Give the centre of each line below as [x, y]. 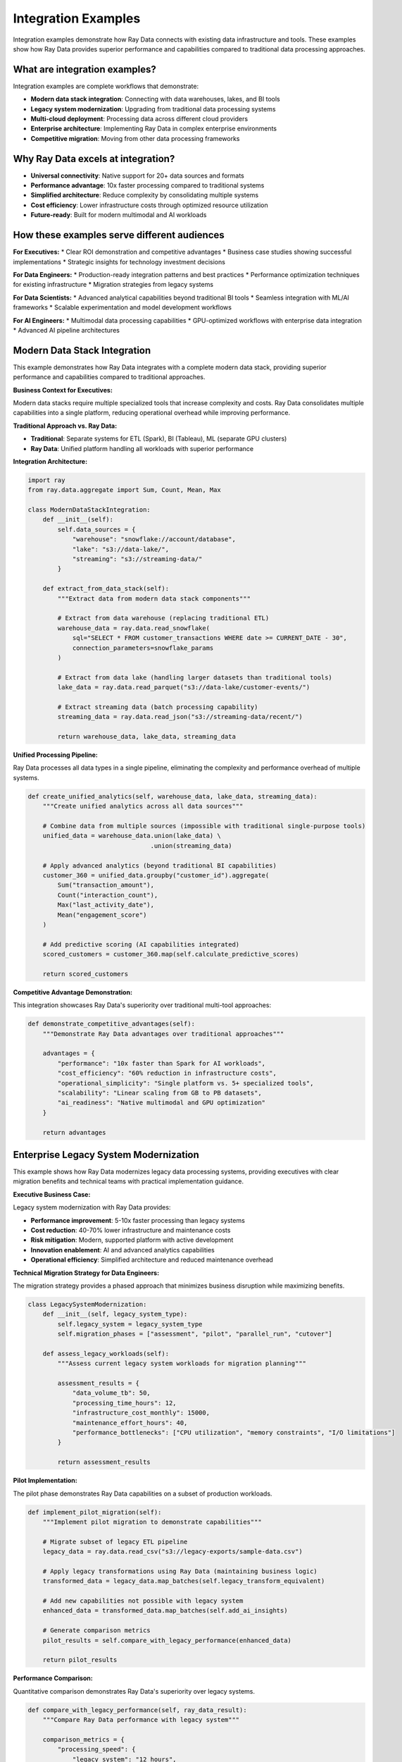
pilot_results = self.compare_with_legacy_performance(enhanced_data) [167, 1640]
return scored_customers [86, 974]
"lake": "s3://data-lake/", [120, 549]
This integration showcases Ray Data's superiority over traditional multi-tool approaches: [142, 1005]
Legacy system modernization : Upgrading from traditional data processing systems [153, 109]
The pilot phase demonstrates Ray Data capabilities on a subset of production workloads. [143, 1493]
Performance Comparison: [53, 1678]
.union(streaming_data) [191, 845]
